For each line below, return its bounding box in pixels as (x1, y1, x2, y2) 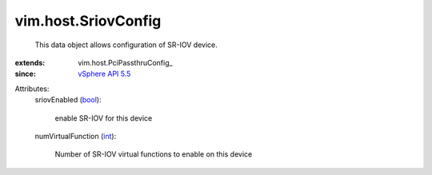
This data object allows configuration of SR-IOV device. (34, 40, 218, 50)
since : (14, 69, 36, 79)
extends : (14, 58, 46, 67)
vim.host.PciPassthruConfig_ (78, 58, 173, 67)
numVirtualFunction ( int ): (34, 131, 117, 141)
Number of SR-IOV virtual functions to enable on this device (54, 149, 253, 159)
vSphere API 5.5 (78, 69, 131, 79)
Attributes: (14, 84, 50, 93)
